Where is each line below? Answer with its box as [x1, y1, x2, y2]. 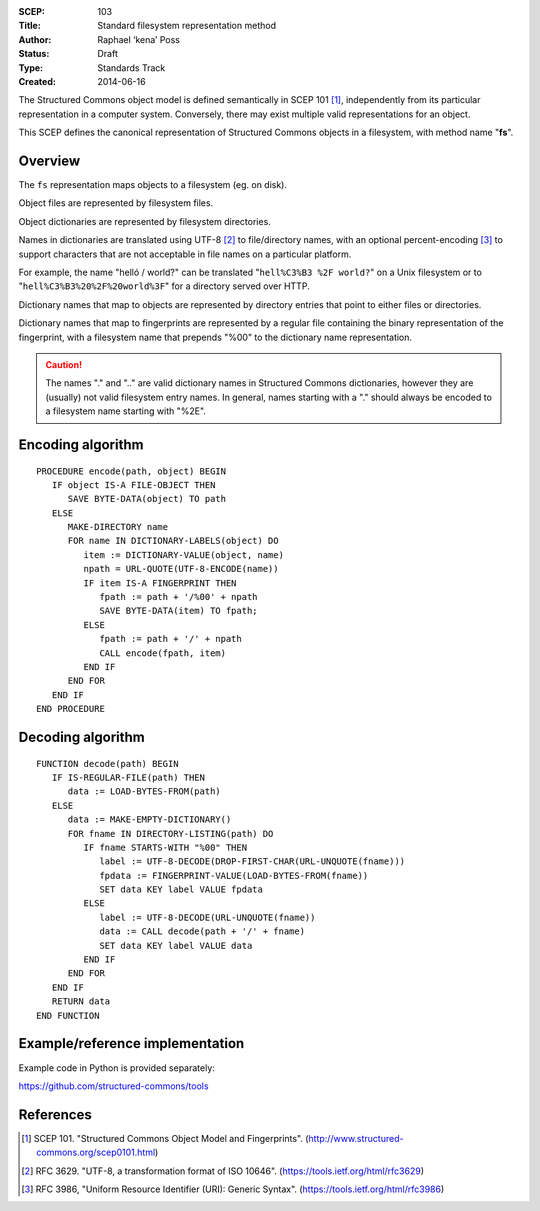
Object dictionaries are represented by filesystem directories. [18, 215, 272, 227]
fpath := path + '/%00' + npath [99, 591, 259, 603]
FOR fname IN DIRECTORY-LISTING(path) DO [67, 828, 274, 839]
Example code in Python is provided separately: [18, 1061, 215, 1074]
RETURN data [51, 996, 111, 1007]
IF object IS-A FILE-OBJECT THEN [51, 479, 216, 490]
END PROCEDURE [36, 703, 105, 715]
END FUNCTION [36, 1010, 100, 1021]
